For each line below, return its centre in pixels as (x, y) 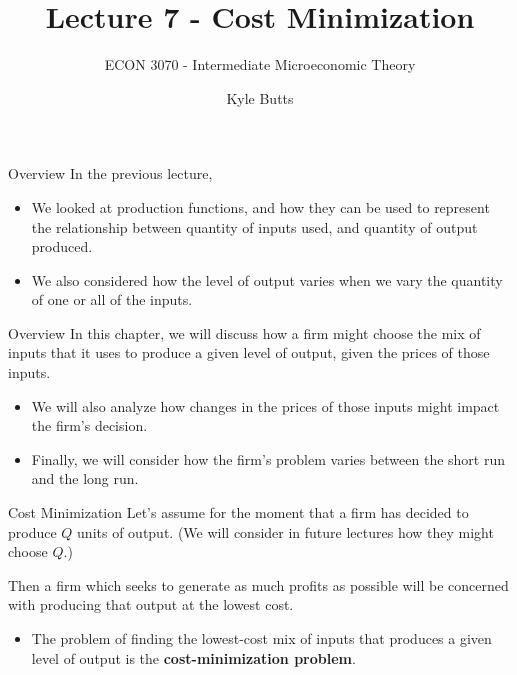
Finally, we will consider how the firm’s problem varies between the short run (268, 458)
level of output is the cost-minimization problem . (193, 657)
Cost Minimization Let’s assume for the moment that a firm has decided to (238, 512)
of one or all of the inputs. (112, 299)
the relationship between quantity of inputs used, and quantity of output (254, 226)
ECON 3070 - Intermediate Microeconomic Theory (260, 64)
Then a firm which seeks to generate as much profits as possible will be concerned (258, 584)
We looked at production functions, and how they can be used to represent (260, 206)
